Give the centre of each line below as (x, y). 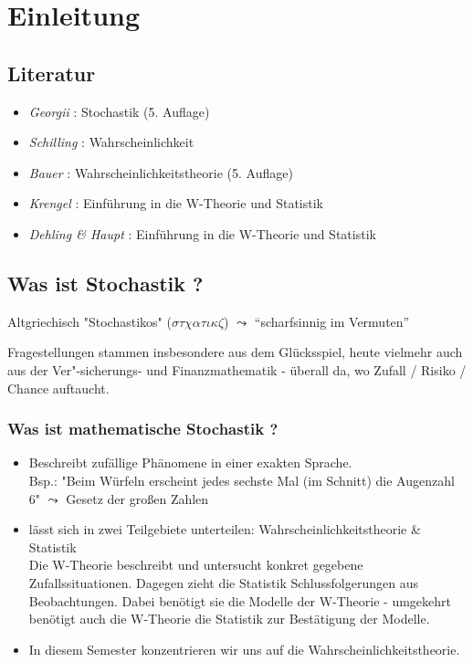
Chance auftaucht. (58, 388)
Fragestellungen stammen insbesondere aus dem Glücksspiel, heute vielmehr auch (235, 352)
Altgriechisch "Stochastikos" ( (89, 321)
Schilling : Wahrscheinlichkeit (111, 142)
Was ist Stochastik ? (105, 283)
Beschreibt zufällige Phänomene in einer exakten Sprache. (190, 462)
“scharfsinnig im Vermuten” (332, 321)
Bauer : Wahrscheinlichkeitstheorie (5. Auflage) (161, 172)
